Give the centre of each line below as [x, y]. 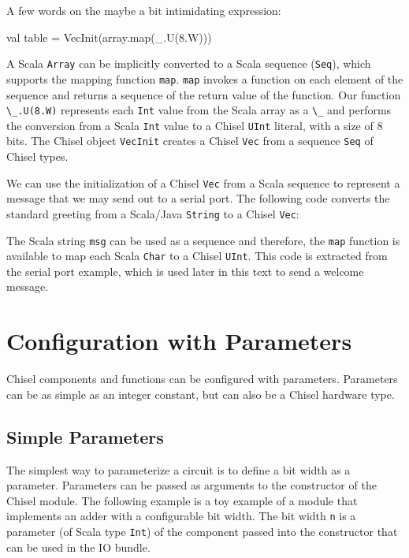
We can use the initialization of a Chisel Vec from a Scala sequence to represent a [203, 182]
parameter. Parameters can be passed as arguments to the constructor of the [191, 485]
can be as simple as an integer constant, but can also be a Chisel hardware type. [201, 394]
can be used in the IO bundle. [78, 547]
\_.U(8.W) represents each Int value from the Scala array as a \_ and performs [199, 110]
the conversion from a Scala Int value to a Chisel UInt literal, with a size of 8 [195, 125]
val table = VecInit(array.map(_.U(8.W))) [109, 37]
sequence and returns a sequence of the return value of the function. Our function [204, 94]
